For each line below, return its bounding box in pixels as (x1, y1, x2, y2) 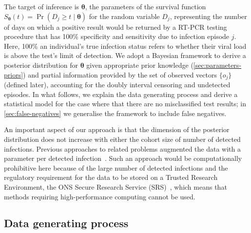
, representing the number (170, 11, 247, 21)
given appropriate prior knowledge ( (86, 59, 193, 70)
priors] (4, 69, 23, 79)
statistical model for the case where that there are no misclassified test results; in (4, 98, 247, 109)
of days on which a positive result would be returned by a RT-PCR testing (4, 21, 227, 32)
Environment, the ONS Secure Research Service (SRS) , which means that (4, 181, 227, 192)
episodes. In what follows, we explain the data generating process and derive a (4, 89, 238, 99)
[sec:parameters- (193, 59, 242, 70)
